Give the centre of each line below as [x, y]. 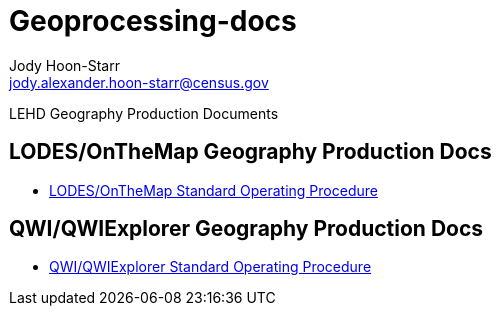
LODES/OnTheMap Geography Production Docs [250, 152]
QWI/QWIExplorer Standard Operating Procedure [210, 267]
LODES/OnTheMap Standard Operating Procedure [213, 190]
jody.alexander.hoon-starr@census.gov [139, 82]
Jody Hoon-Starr [64, 65]
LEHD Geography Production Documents [144, 113]
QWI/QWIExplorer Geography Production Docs [246, 229]
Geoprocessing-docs [153, 21]
